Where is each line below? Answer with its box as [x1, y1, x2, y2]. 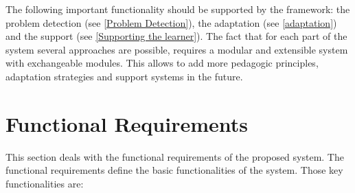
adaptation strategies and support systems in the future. [5, 69, 243, 83]
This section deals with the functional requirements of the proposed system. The [5, 149, 344, 163]
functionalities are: [5, 176, 84, 190]
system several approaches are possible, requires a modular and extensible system [5, 42, 348, 56]
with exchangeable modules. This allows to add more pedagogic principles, [5, 56, 319, 70]
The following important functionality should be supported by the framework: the [5, 2, 350, 16]
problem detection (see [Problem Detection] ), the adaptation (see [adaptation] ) [5, 15, 337, 30]
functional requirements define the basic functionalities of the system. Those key [5, 163, 343, 177]
